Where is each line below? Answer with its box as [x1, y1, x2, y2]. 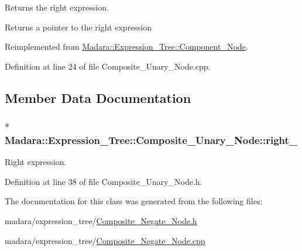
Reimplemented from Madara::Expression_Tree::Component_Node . [5, 40, 248, 53]
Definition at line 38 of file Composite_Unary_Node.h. [5, 175, 203, 187]
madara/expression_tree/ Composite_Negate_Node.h [5, 215, 197, 227]
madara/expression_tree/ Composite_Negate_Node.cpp [5, 234, 205, 246]
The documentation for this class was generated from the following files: [5, 195, 263, 207]
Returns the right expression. [5, 1, 109, 13]
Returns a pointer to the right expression [5, 20, 152, 33]
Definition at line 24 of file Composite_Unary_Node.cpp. [5, 60, 211, 72]
